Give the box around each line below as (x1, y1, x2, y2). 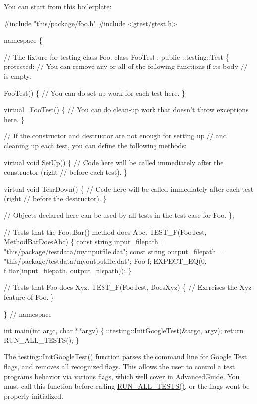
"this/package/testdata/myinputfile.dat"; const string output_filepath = (4, 246, 224, 256)
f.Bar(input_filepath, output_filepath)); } (4, 265, 132, 275)
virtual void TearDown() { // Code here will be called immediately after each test (4, 183, 254, 194)
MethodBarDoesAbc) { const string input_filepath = (4, 236, 166, 247)
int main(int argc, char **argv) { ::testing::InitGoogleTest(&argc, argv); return (4, 325, 244, 336)
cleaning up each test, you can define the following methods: (4, 140, 187, 150)
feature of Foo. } (4, 292, 54, 302)
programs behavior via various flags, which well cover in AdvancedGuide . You (4, 371, 240, 381)
